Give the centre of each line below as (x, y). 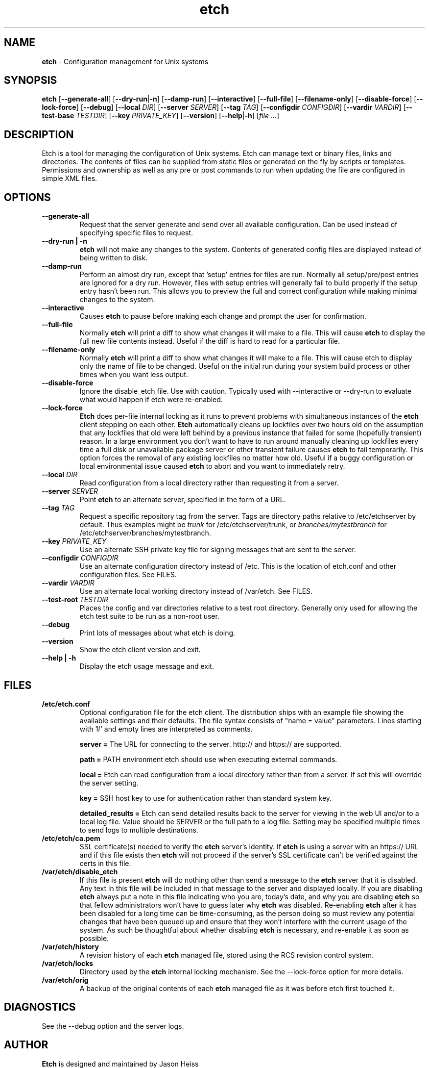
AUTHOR (26, 1045)
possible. (94, 938)
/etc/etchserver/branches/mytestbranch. (145, 533)
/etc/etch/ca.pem (71, 838)
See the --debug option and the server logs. (113, 1026)
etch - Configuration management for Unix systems (125, 61)
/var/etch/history (70, 946)
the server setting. (109, 783)
